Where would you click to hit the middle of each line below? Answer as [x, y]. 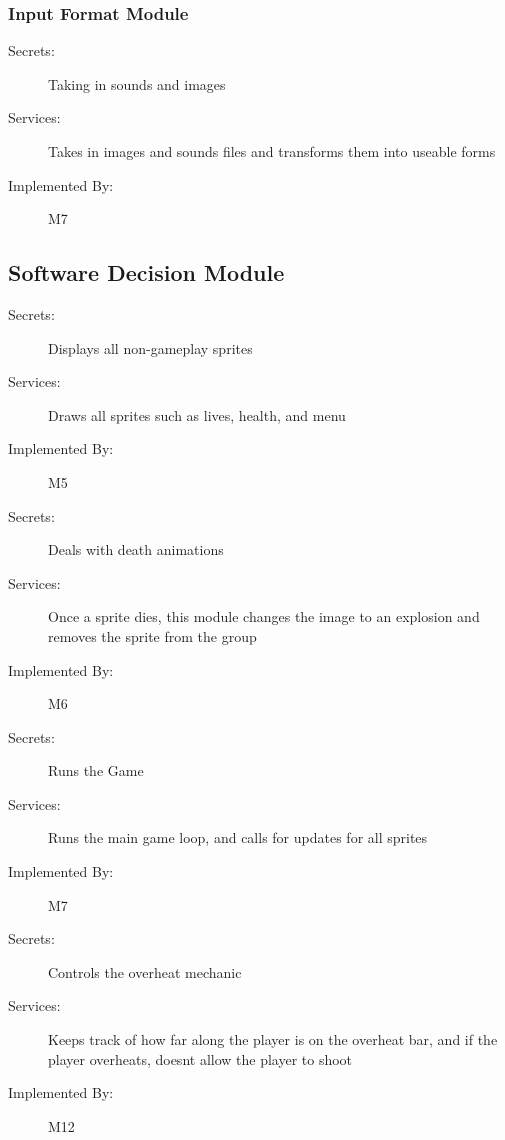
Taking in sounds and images [137, 83]
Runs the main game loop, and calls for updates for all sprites [238, 837]
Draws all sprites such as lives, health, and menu [197, 414]
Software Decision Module [146, 272]
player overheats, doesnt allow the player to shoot [200, 1058]
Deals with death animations [136, 549]
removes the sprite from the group [152, 635]
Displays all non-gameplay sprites [150, 347]
